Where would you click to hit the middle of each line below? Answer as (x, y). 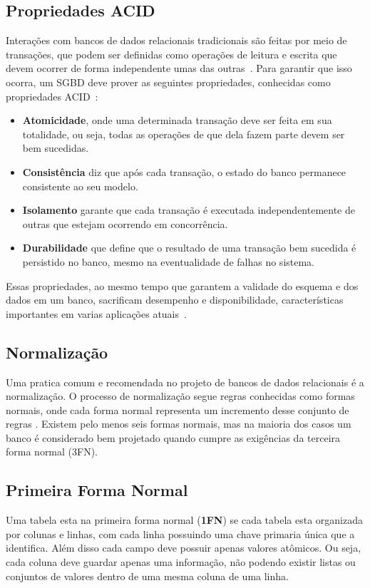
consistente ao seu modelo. (80, 186)
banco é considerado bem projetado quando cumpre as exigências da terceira (173, 437)
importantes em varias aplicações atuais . (96, 313)
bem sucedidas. (56, 148)
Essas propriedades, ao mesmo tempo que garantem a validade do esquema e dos (182, 285)
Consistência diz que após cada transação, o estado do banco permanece (184, 171)
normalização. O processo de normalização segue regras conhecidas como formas (180, 396)
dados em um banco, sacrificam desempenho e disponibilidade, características (175, 300)
